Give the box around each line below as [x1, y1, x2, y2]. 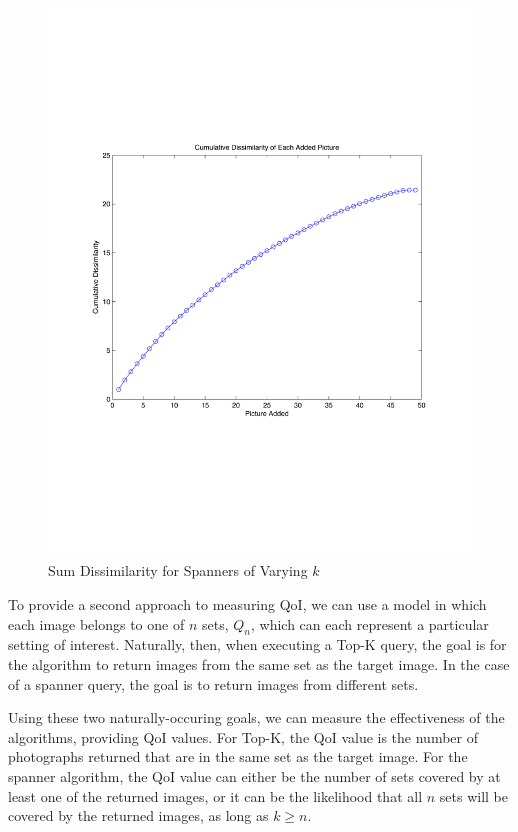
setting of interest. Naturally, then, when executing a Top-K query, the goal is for [8, 634, 507, 655]
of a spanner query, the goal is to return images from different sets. [8, 673, 419, 694]
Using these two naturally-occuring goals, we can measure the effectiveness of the [8, 707, 505, 728]
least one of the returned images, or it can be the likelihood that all [8, 785, 423, 806]
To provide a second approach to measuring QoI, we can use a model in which [8, 594, 487, 615]
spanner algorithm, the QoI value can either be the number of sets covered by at [8, 766, 501, 787]
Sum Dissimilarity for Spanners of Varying [48, 560, 308, 581]
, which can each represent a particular [250, 613, 489, 634]
